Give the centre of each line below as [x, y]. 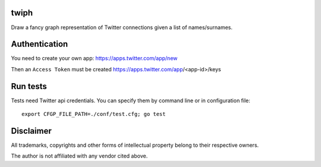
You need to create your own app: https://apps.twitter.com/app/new [94, 58]
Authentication [40, 44]
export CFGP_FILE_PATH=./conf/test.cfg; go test [94, 114]
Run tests [29, 86]
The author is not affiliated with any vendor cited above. [79, 156]
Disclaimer [31, 131]
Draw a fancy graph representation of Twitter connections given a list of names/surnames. [122, 27]
